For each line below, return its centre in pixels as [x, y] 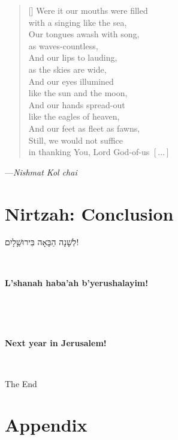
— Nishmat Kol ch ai [41, 172]
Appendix [46, 425]
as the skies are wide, [67, 69]
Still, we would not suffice [76, 140]
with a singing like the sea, [78, 22]
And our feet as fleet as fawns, [84, 128]
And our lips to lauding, [73, 57]
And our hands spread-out [77, 104]
